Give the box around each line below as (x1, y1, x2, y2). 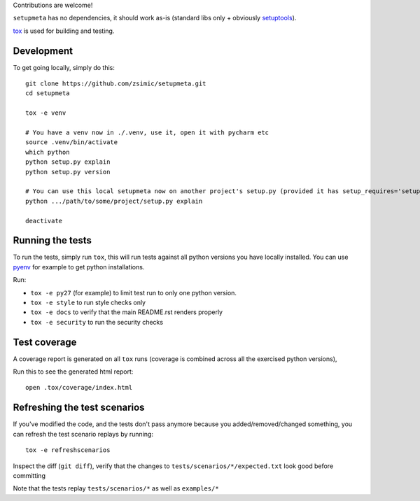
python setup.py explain (25, 158, 111, 166)
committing (13, 471, 45, 479)
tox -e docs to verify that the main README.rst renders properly (30, 308, 223, 316)
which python (25, 148, 70, 156)
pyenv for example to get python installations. (13, 262, 145, 271)
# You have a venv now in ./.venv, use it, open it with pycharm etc (25, 129, 269, 136)
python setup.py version (25, 168, 111, 176)
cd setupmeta (25, 90, 70, 97)
